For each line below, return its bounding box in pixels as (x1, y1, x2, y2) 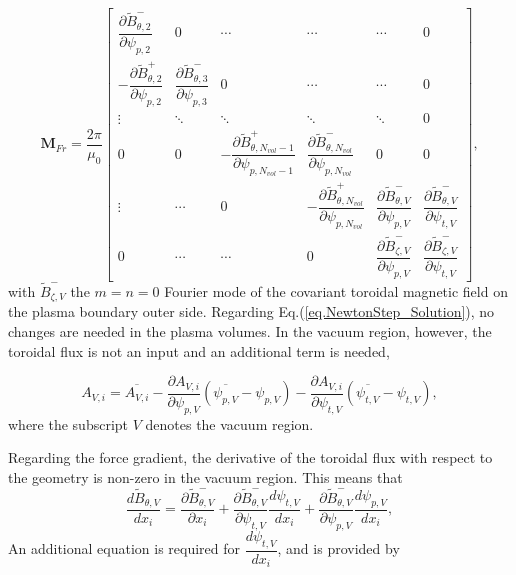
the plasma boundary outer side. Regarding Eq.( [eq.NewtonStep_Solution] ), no (8, 301, 495, 322)
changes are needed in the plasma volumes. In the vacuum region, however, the (8, 321, 492, 342)
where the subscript (8, 413, 129, 434)
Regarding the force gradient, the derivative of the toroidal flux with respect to (8, 447, 493, 468)
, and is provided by (277, 538, 400, 559)
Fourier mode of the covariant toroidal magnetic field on (164, 281, 508, 302)
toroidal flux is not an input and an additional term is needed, (8, 340, 390, 361)
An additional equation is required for (8, 538, 241, 559)
